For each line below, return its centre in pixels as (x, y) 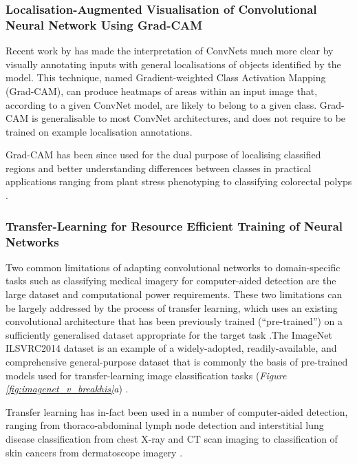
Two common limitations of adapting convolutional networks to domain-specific (173, 267)
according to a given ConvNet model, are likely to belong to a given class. (161, 104)
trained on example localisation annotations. (99, 131)
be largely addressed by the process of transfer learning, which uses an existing (172, 307)
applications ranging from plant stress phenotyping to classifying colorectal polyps (179, 181)
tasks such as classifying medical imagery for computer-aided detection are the (171, 281)
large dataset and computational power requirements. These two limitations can (174, 294)
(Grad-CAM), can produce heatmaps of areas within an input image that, (162, 91)
